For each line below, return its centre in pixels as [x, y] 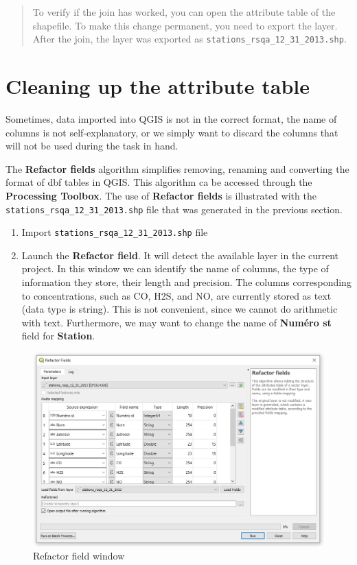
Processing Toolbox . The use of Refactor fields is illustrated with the [161, 195]
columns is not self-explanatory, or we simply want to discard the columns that [172, 132]
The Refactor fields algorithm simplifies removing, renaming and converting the [177, 168]
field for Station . [58, 336]
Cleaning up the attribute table [158, 86]
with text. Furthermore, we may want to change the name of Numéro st [176, 322]
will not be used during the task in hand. [92, 146]
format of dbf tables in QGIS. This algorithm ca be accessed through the [159, 182]
